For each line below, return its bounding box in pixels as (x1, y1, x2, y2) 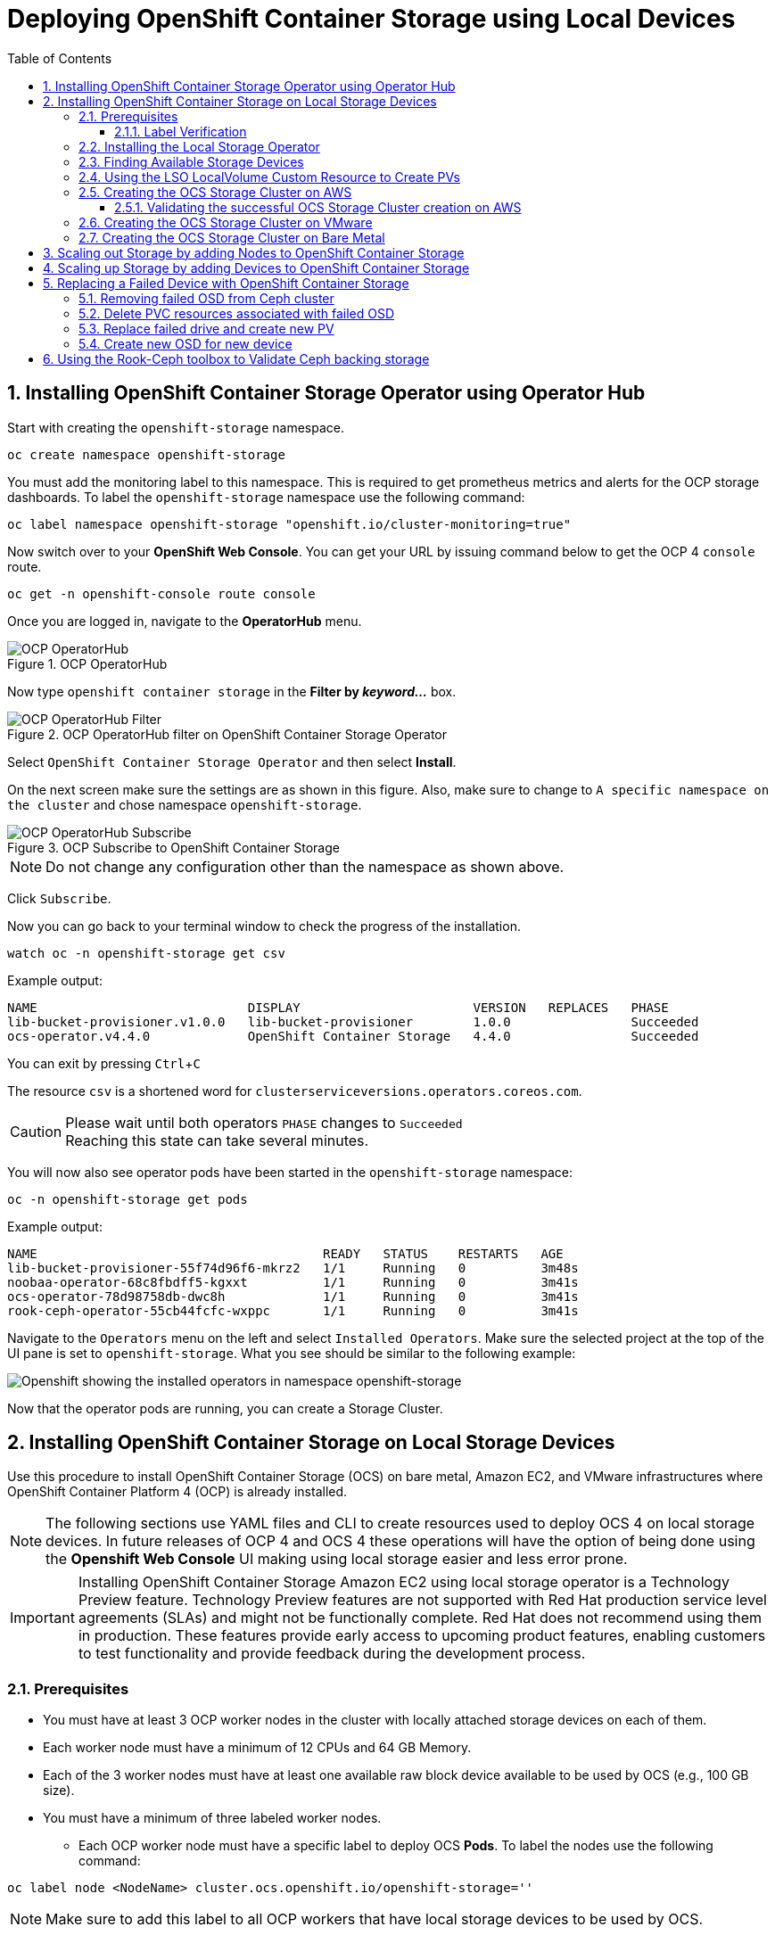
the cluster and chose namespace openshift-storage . (7, 796, 362, 812)
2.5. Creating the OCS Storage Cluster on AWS (78, 184, 352, 200)
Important (10, 1609, 75, 1627)
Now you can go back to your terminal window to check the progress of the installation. (7, 918, 521, 934)
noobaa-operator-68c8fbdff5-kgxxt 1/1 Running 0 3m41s (7, 1274, 579, 1289)
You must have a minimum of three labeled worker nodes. (43, 1810, 382, 1826)
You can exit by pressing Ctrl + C (7, 1055, 201, 1071)
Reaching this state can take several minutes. (65, 1131, 369, 1149)
